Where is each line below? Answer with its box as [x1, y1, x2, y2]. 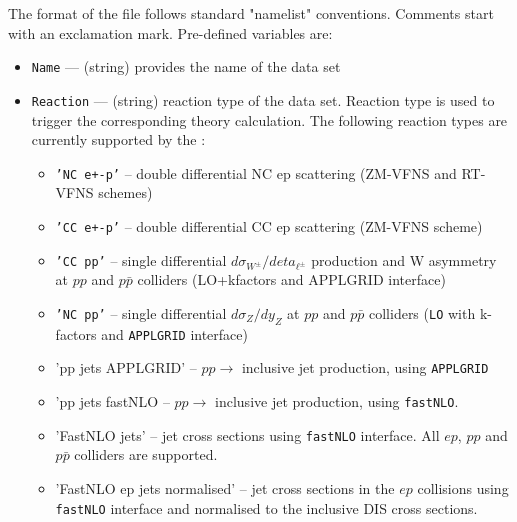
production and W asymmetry [311, 249, 497, 270]
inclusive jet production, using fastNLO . [215, 391, 459, 412]
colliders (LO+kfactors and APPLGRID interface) [137, 269, 446, 290]
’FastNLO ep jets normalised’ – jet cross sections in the [55, 477, 395, 498]
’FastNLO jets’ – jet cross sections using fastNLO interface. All [55, 424, 440, 445]
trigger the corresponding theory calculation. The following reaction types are [31, 109, 508, 130]
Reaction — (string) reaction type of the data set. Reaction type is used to [31, 89, 495, 110]
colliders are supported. [74, 444, 218, 465]
